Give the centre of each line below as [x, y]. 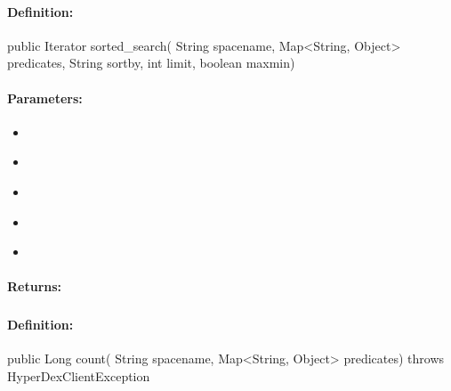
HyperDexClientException [79, 375]
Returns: [35, 286]
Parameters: [45, 98]
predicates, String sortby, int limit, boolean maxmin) [151, 63]
